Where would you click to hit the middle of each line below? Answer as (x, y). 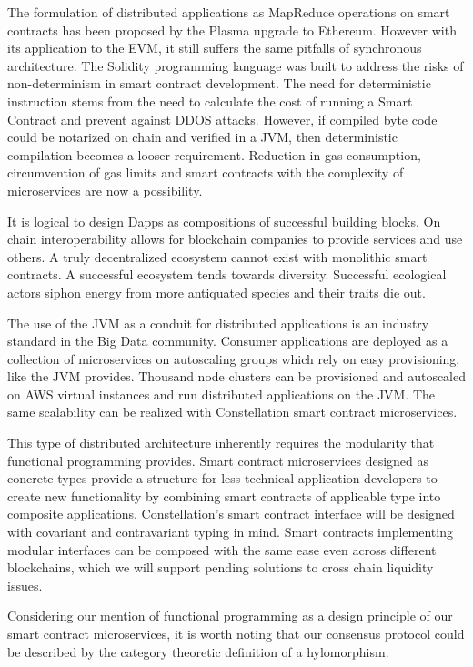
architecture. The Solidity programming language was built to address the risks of (236, 65)
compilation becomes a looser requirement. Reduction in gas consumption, (214, 154)
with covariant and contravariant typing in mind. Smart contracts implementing (230, 532)
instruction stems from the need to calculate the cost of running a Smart (210, 101)
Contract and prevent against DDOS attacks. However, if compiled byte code (222, 119)
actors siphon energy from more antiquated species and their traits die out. (216, 292)
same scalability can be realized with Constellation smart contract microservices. (232, 412)
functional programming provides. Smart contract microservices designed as (218, 460)
